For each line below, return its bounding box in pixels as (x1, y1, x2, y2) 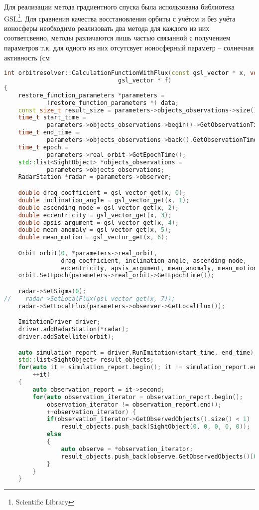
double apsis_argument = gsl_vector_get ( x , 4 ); (18, 219, 179, 226)
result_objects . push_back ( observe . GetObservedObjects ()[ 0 (61, 453, 258, 460)
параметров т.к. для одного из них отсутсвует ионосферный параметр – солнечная (4, 42, 254, 53)
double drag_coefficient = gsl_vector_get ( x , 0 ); (18, 189, 186, 196)
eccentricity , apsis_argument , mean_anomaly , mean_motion (61, 264, 258, 272)
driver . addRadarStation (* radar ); (18, 326, 129, 333)
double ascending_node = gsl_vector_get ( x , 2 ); (18, 204, 179, 211)
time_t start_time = (18, 114, 86, 121)
